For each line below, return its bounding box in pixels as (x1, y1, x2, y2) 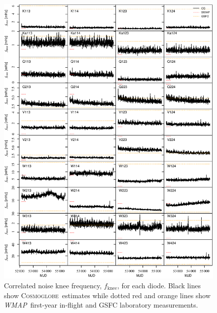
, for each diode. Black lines (117, 280, 201, 290)
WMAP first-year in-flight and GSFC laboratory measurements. (4, 300, 198, 310)
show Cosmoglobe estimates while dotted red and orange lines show (4, 290, 211, 300)
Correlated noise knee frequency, (4, 280, 102, 290)
